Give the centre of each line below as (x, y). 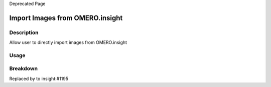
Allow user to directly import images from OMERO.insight (68, 42)
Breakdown (23, 68)
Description (24, 32)
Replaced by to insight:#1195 (39, 78)
